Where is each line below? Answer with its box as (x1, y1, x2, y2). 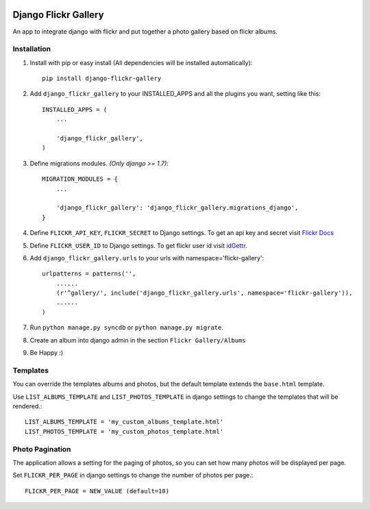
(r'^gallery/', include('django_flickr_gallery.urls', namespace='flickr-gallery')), (56, 289, 353, 297)
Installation (12, 45, 51, 54)
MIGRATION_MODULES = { (42, 175, 119, 183)
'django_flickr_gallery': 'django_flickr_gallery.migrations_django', (56, 204, 299, 212)
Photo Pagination (12, 444, 71, 454)
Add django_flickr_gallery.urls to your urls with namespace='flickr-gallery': (29, 253, 264, 262)
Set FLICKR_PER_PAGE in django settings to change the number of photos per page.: (12, 471, 254, 480)
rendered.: (12, 401, 42, 410)
